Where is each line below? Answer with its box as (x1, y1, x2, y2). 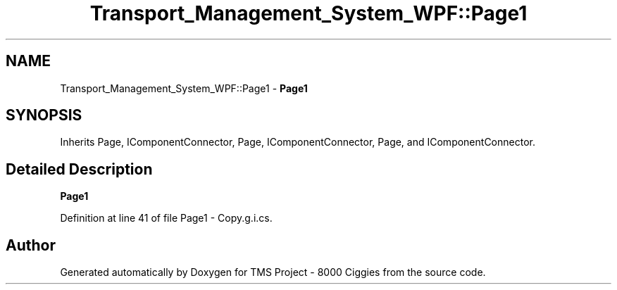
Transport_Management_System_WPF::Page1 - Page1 (60, 82, 308, 94)
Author (6, 236, 56, 254)
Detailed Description (6, 160, 153, 178)
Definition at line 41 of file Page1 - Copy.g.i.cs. (60, 212, 273, 225)
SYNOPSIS (6, 106, 82, 125)
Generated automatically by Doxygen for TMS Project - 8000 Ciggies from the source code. (60, 266, 486, 279)
